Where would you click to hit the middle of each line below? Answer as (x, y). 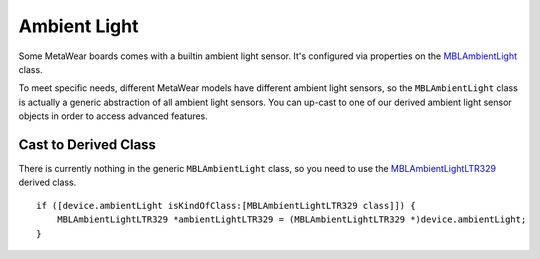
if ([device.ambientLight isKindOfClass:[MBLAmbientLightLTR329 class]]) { (226, 205)
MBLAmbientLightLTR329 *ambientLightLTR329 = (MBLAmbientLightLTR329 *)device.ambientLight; (291, 219)
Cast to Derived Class (87, 144)
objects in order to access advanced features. (113, 116)
